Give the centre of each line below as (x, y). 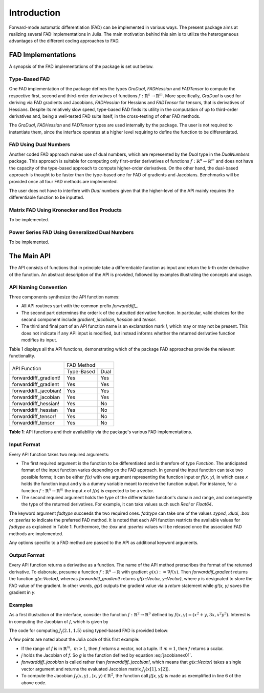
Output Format (27, 555)
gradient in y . (22, 592)
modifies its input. (39, 340)
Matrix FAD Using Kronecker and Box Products (66, 210)
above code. (34, 682)
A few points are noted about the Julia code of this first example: (74, 639)
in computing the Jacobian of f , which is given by (59, 621)
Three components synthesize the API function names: (64, 297)
